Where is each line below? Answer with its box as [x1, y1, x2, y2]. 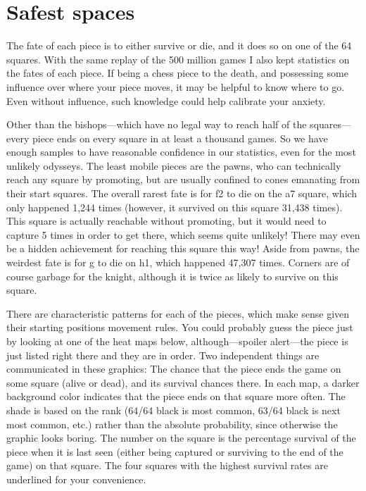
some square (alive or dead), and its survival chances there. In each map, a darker [6, 375, 360, 390]
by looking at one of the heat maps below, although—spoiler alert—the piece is [6, 334, 348, 348]
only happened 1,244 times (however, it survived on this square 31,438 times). [6, 199, 343, 214]
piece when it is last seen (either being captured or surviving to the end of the [6, 444, 343, 459]
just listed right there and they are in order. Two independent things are [6, 347, 320, 362]
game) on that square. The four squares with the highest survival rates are [6, 458, 328, 473]
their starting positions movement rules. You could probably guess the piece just [6, 320, 353, 335]
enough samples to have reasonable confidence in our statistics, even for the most [6, 144, 356, 159]
